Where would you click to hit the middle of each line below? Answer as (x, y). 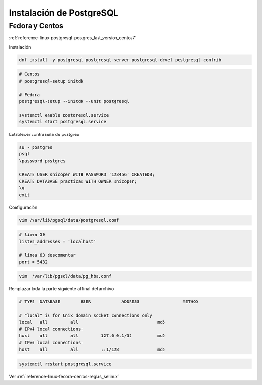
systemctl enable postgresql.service (64, 115)
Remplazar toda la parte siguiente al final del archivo (61, 289)
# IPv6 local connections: (51, 343)
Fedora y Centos (36, 26)
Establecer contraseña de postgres (44, 134)
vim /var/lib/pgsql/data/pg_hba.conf (65, 276)
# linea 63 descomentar (48, 255)
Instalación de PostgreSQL (64, 13)
